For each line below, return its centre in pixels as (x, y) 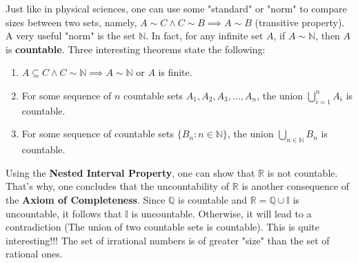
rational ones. (34, 254)
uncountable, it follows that (64, 213)
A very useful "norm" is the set (71, 36)
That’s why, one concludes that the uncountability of (118, 186)
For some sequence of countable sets (98, 134)
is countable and (213, 199)
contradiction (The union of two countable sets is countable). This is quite (163, 227)
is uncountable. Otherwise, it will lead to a (221, 213)
